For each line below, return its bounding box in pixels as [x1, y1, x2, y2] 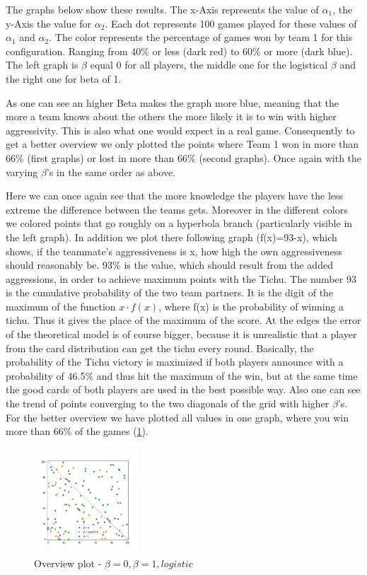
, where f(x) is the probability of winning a [158, 298, 344, 313]
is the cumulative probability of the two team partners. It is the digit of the [6, 285, 334, 300]
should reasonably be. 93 [6, 257, 113, 272]
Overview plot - [34, 555, 102, 570]
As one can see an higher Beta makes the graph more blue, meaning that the [6, 95, 339, 110]
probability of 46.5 [6, 368, 86, 383]
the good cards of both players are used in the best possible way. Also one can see [6, 382, 361, 397]
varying [6, 164, 38, 179]
